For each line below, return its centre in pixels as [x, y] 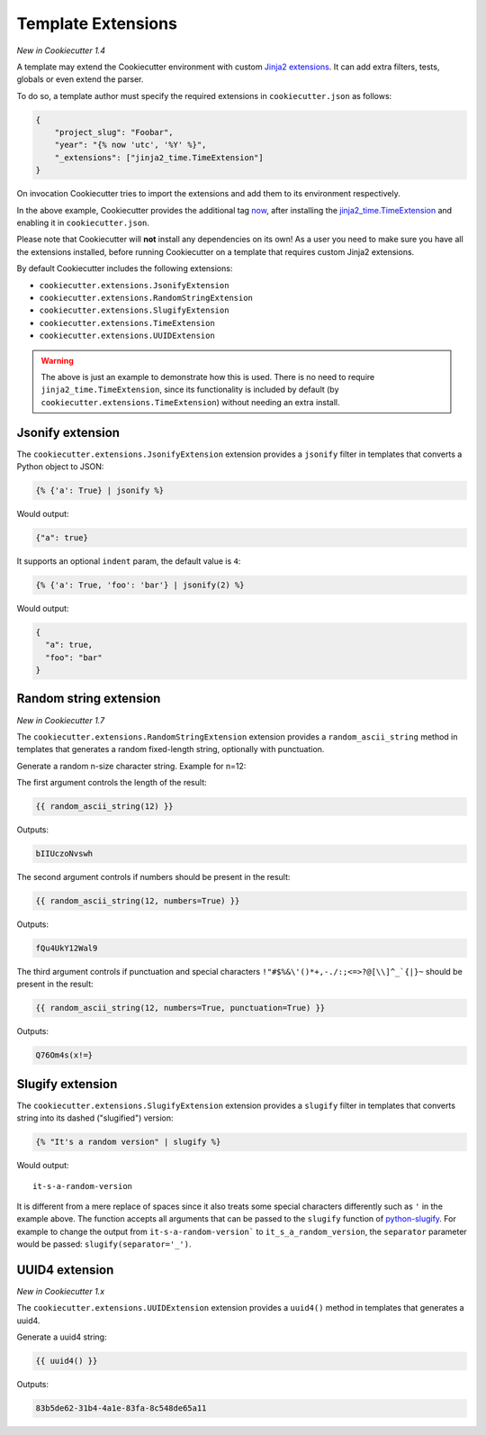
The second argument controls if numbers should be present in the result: [153, 877]
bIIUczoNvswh [64, 854]
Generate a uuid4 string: [62, 1337]
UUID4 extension [65, 1270]
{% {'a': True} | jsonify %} [100, 490]
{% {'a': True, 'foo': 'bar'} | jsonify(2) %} [140, 585]
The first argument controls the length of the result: [112, 783]
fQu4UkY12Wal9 [67, 949]
